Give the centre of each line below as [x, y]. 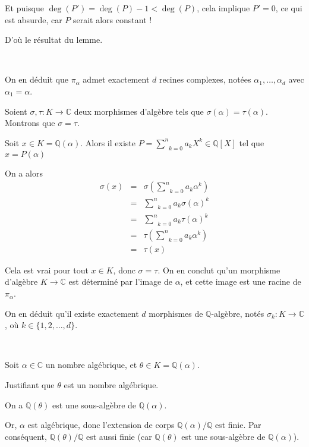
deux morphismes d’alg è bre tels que [139, 111]
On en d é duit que [37, 79]
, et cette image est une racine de [241, 281]
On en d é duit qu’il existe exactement [72, 313]
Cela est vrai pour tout [47, 270]
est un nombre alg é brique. [111, 385]
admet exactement [116, 79]
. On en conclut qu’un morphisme [219, 270]
